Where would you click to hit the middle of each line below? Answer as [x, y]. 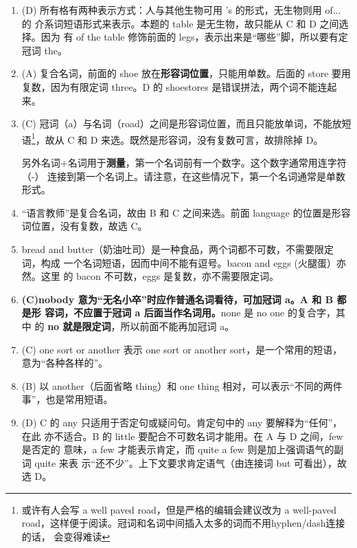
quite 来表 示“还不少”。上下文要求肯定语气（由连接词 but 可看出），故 [191, 462]
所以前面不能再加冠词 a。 [177, 326]
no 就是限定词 [79, 326]
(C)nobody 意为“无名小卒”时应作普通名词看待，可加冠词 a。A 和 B [177, 299]
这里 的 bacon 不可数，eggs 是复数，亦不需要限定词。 [160, 276]
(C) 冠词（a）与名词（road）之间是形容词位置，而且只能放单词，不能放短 [186, 123]
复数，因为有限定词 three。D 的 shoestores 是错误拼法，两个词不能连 [174, 86]
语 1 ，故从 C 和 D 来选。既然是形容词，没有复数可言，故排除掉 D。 [172, 138]
